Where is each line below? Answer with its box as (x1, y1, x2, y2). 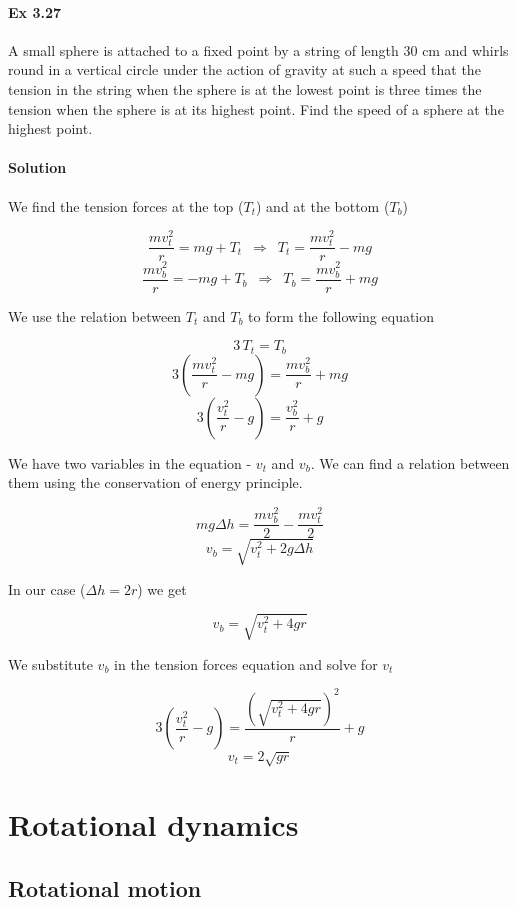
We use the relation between (8, 305, 182, 326)
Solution (8, 157, 67, 178)
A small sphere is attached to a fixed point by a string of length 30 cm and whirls (8, 39, 509, 60)
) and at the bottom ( (255, 195, 390, 216)
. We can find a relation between (310, 452, 510, 473)
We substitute (8, 653, 93, 674)
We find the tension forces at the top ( (8, 195, 244, 216)
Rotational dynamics (8, 804, 299, 845)
